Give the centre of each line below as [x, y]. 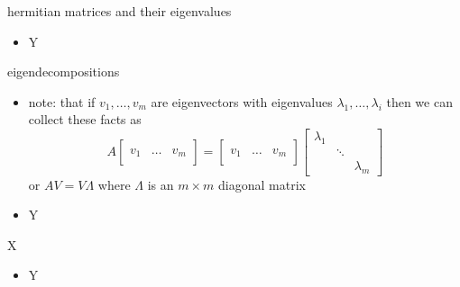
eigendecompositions [64, 72]
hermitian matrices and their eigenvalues [120, 11]
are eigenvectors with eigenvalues [242, 101]
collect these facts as [85, 119]
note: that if [62, 101]
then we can [419, 101]
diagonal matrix [262, 184]
